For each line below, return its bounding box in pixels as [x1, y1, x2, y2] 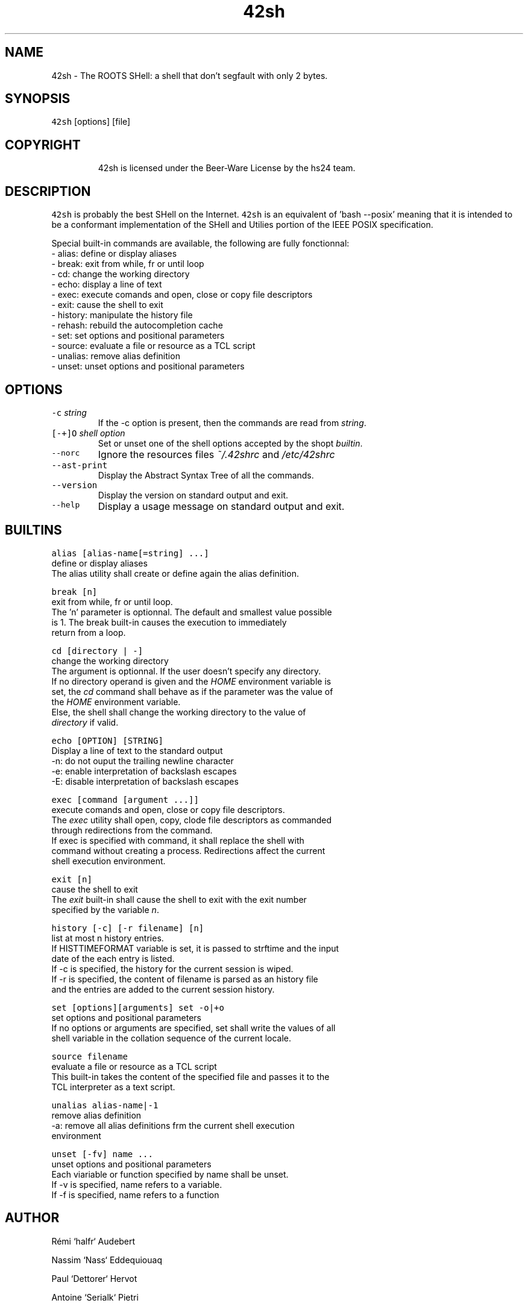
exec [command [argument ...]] [51, 794, 199, 805]
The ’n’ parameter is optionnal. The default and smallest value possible [51, 606, 332, 617]
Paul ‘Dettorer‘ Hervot [51, 1273, 137, 1284]
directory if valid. [51, 717, 119, 727]
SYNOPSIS [5, 91, 71, 107]
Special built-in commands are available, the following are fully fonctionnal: [51, 238, 350, 249]
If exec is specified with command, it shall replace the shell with [51, 835, 304, 846]
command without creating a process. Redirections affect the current [51, 845, 325, 856]
